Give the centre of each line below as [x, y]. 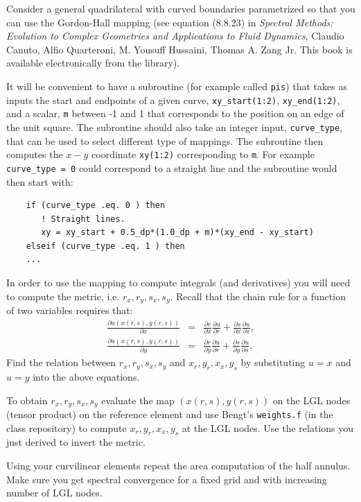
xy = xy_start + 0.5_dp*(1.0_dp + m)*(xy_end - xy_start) [177, 233]
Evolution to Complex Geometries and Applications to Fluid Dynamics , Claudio [175, 36]
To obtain [27, 400]
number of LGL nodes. [54, 493]
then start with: [40, 181]
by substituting [273, 362]
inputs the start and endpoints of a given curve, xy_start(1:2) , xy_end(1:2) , [173, 99]
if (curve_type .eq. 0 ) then [96, 206]
